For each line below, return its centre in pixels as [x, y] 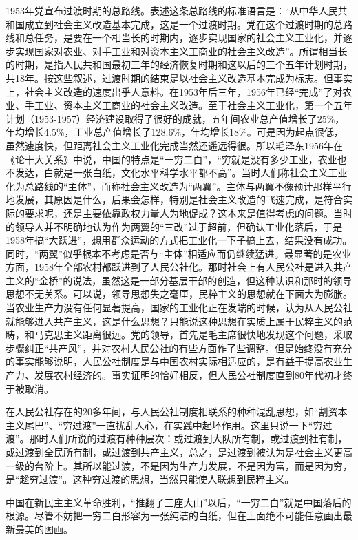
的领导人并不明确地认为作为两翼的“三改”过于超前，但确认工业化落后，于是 [174, 226]
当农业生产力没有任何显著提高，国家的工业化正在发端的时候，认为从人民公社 [179, 308]
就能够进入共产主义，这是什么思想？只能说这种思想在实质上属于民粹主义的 [174, 321]
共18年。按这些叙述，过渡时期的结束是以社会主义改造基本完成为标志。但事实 [179, 77]
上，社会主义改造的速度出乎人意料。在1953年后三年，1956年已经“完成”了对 [174, 91]
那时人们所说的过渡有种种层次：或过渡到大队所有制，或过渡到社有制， [188, 438]
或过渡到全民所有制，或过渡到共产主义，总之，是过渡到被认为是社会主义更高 [179, 452]
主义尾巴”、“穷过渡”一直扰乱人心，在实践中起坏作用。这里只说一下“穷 [164, 425]
